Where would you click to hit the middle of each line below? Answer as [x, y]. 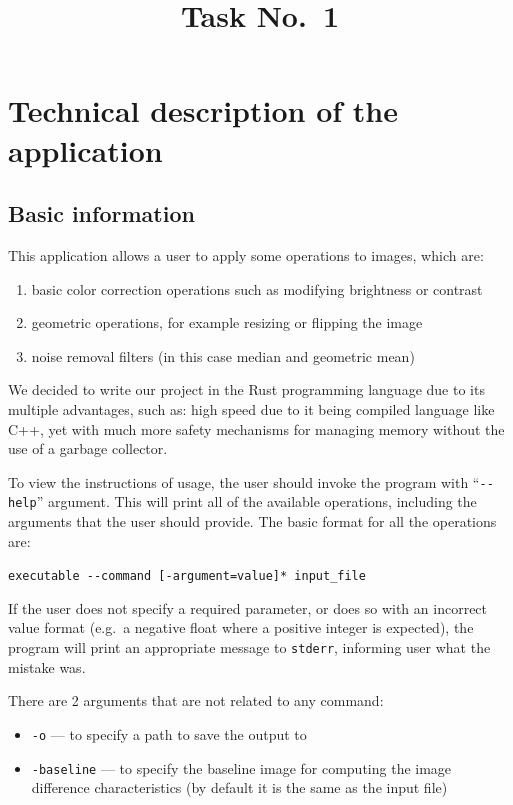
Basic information [101, 213]
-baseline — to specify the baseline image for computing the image [241, 767]
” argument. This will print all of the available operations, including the [256, 501]
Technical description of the [203, 110]
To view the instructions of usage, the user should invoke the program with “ [244, 481]
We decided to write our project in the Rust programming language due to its [246, 389]
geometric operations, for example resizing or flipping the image [227, 322]
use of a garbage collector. [88, 448]
